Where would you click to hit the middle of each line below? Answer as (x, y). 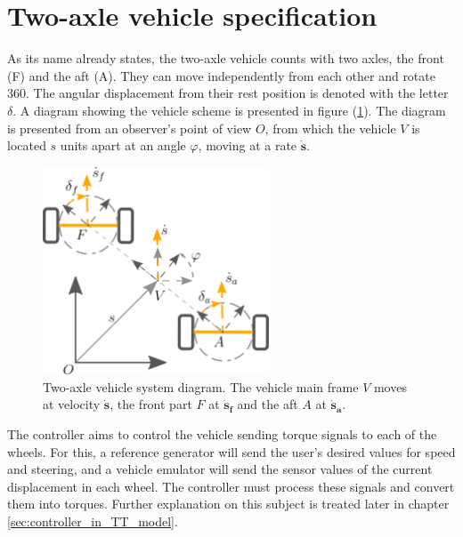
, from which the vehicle (330, 128)
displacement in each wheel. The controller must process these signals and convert (231, 486)
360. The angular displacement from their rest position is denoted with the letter (228, 93)
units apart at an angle (123, 145)
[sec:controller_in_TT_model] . (93, 521)
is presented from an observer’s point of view (130, 128)
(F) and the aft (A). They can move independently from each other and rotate (221, 75)
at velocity (72, 404)
